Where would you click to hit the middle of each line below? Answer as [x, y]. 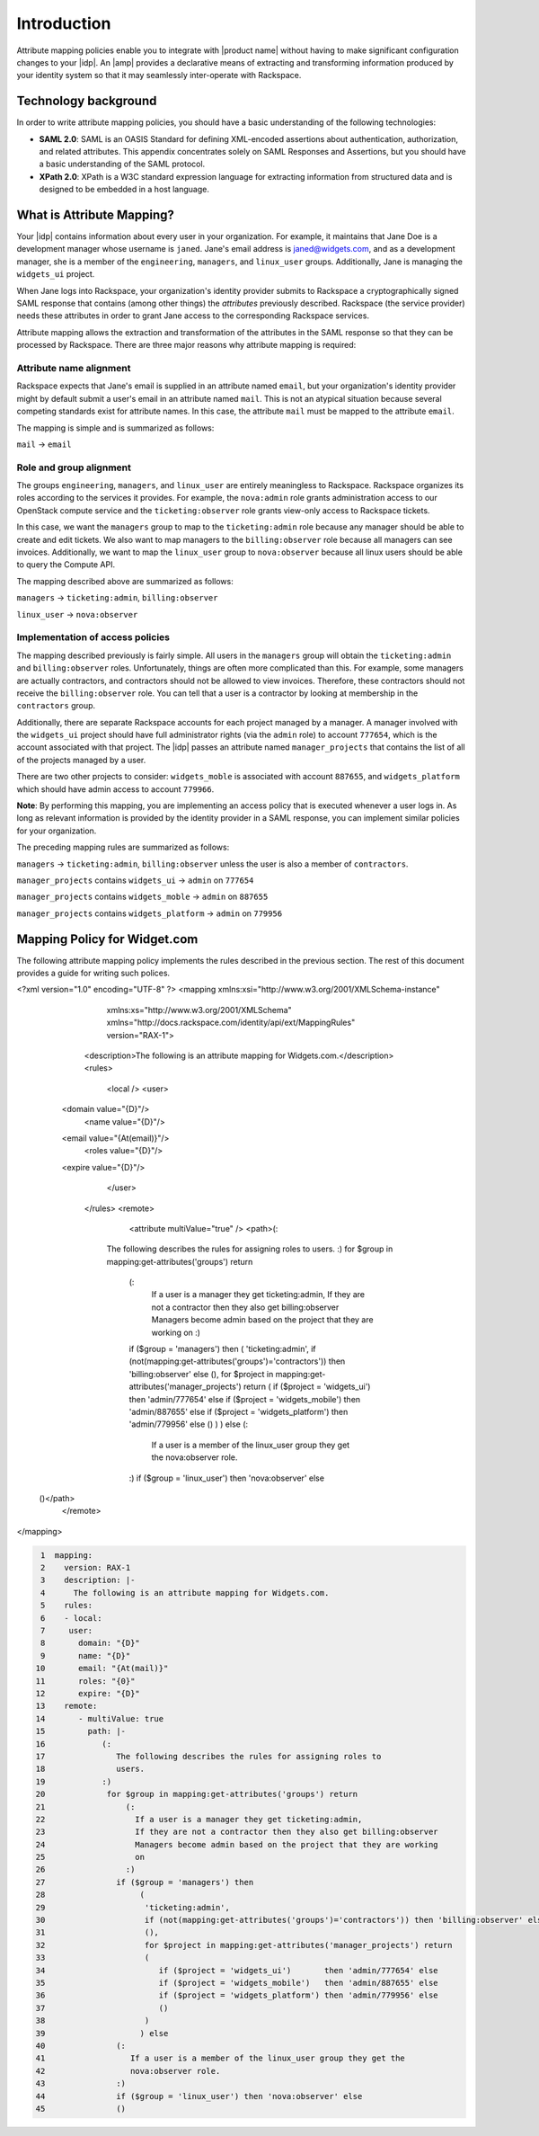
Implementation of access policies [93, 637]
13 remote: [66, 1706]
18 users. [90, 1769]
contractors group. [56, 706]
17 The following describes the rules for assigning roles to [208, 1756]
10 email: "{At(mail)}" [102, 1669]
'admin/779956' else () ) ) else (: [189, 1424]
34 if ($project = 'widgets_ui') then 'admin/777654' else [237, 1970]
